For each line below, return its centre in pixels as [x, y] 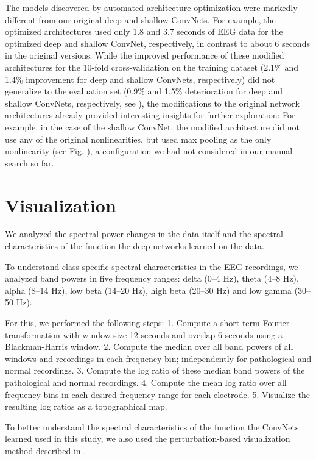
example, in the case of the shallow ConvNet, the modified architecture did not [152, 126]
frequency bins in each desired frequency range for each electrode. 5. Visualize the [157, 394]
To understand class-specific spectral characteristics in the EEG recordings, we [152, 266]
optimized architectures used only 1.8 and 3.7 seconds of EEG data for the [144, 31]
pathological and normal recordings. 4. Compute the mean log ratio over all [146, 382]
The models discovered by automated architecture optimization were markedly [151, 7]
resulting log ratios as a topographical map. [86, 406]
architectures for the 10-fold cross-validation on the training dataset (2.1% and [152, 67]
